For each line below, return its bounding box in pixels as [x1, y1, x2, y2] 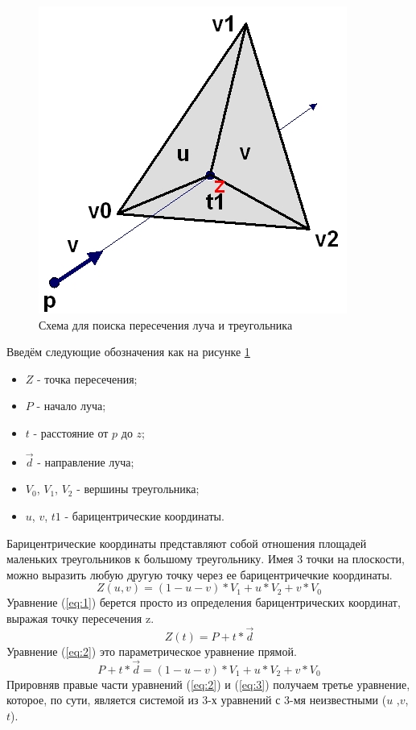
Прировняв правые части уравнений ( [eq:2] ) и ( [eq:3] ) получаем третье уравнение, [6, 675, 410, 692]
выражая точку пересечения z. [6, 609, 154, 626]
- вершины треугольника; [76, 480, 200, 497]
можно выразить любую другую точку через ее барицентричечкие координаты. [6, 566, 393, 583]
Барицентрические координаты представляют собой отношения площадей [6, 534, 367, 551]
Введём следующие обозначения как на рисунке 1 [6, 343, 250, 360]
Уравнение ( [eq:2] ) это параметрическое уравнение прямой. [6, 642, 297, 659]
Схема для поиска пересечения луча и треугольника [39, 316, 293, 333]
